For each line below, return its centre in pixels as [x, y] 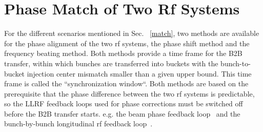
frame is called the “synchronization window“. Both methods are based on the [126, 83]
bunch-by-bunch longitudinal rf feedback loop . [78, 124]
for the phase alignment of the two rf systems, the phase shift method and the [127, 43]
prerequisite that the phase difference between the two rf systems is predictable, [129, 93]
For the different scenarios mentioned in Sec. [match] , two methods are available [132, 33]
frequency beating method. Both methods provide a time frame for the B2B [123, 53]
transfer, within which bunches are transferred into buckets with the [111, 63]
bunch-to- [236, 63]
